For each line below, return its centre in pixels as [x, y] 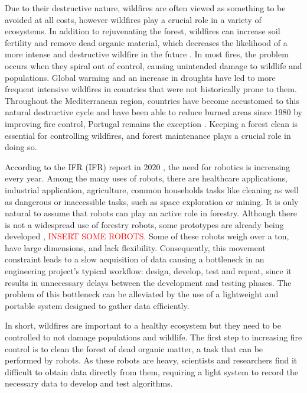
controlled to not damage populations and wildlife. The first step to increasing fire [153, 337]
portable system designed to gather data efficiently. [97, 305]
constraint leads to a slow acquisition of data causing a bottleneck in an [135, 259]
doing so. [21, 147]
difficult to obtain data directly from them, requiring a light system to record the [152, 371]
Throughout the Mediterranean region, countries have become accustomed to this [152, 100]
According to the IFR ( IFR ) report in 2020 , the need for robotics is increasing [148, 166]
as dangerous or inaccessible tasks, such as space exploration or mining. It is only [152, 201]
